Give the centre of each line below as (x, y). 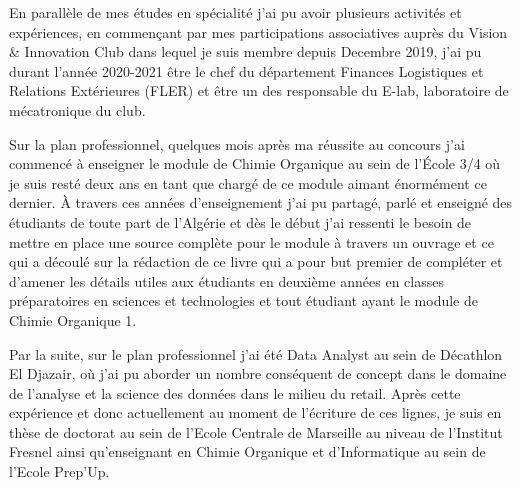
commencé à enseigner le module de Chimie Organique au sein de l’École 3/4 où (255, 163)
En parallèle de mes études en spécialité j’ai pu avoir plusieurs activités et (235, 12)
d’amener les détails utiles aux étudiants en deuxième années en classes (226, 280)
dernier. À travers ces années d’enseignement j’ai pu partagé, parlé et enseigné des (261, 202)
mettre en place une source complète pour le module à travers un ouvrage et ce (251, 241)
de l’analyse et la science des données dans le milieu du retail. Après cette (235, 392)
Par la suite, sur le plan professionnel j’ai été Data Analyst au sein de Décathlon (256, 353)
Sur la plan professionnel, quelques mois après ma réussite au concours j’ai (237, 143)
